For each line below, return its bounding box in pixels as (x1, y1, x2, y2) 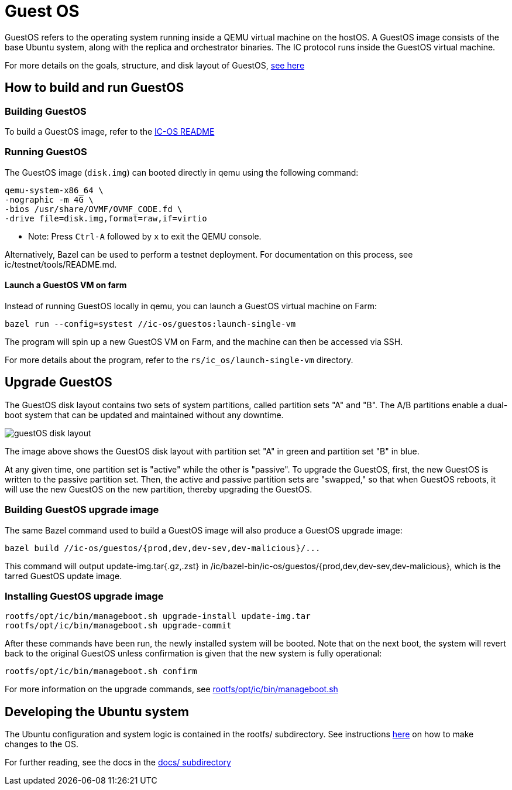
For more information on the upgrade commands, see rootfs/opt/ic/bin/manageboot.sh (5, 684, 338, 695)
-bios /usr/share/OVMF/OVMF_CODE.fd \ (5, 204, 183, 214)
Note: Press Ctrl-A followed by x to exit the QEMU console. (28, 231, 262, 241)
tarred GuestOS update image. (5, 570, 122, 581)
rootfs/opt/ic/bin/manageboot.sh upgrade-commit (5, 621, 232, 631)
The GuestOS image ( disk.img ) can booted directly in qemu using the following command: (5, 167, 359, 177)
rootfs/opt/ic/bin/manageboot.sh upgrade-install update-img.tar (5, 611, 311, 621)
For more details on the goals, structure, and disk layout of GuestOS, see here (5, 60, 305, 70)
